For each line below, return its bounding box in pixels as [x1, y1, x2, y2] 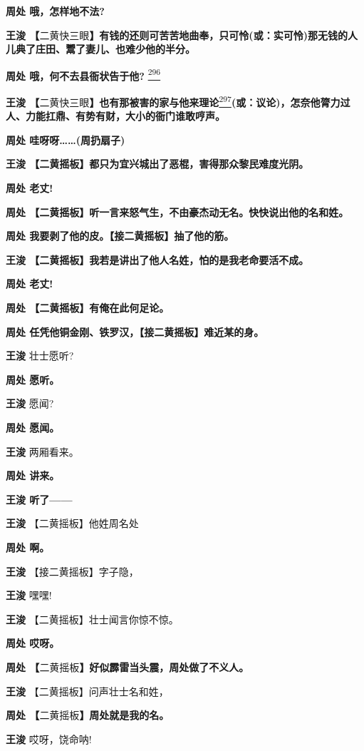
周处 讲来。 [6, 468, 60, 483]
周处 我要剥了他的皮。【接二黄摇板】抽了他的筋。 [6, 228, 234, 243]
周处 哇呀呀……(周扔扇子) [6, 132, 125, 147]
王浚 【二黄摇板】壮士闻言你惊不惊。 [6, 611, 179, 626]
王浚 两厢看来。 [6, 444, 79, 459]
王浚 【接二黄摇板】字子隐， [6, 563, 139, 578]
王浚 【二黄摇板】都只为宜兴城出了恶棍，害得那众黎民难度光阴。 [6, 156, 309, 171]
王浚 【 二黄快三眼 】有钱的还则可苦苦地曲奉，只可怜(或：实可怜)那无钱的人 [6, 27, 358, 42]
